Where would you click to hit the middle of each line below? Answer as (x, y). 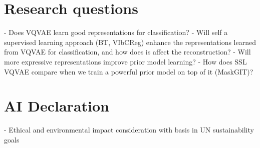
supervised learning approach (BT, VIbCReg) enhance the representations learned (130, 42)
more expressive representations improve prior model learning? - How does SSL (125, 61)
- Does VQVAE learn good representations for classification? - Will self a (116, 32)
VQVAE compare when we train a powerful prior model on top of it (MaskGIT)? (129, 71)
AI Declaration (57, 106)
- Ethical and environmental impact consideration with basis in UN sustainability (129, 130)
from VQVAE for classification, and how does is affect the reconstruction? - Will (127, 52)
